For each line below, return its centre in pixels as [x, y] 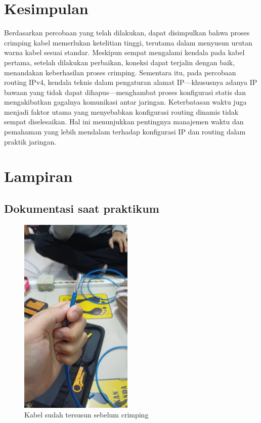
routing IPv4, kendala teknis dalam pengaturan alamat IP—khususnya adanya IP [131, 82]
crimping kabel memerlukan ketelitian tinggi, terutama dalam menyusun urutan [128, 42]
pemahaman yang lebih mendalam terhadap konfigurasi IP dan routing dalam [125, 132]
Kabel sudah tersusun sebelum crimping [86, 415]
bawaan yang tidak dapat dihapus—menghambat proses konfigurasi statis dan [125, 92]
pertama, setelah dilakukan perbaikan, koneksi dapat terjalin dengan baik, [120, 62]
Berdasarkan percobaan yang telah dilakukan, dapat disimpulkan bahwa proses [127, 33]
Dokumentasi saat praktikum [82, 208]
